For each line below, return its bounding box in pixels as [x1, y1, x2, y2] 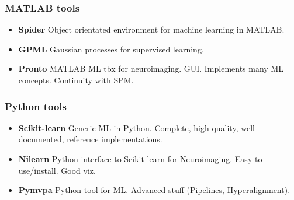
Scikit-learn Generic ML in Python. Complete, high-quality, [18, 121, 238, 134]
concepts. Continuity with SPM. [18, 74, 134, 86]
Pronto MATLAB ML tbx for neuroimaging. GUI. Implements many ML [18, 62, 283, 75]
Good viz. [61, 164, 96, 176]
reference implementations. [67, 133, 162, 145]
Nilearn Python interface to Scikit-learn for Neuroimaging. [18, 153, 233, 164]
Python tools [5, 99, 67, 113]
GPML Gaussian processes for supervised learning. [18, 43, 204, 55]
